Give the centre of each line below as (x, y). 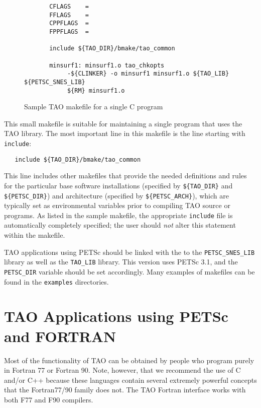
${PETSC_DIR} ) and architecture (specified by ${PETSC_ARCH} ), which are (116, 195)
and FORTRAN (60, 336)
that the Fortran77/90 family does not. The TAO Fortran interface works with (125, 390)
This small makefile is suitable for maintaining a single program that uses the (123, 123)
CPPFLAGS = (69, 23)
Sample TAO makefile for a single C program (94, 107)
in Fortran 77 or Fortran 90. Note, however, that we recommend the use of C (122, 370)
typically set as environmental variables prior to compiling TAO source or (117, 205)
